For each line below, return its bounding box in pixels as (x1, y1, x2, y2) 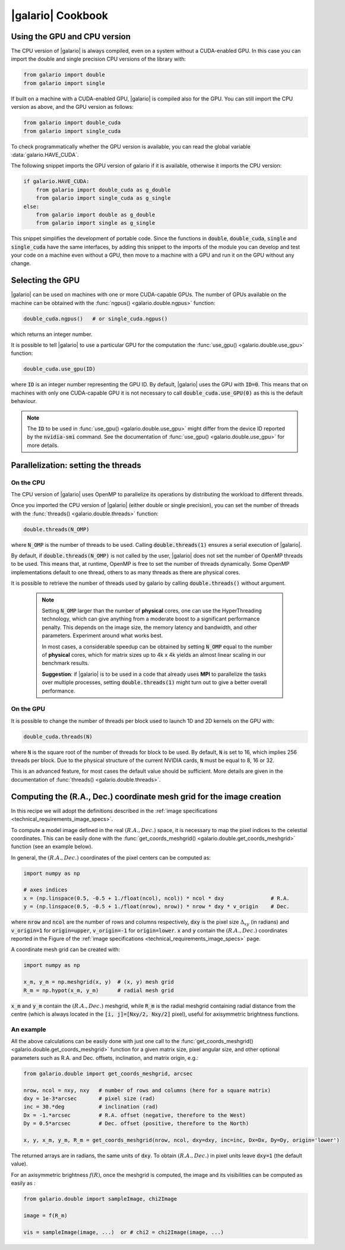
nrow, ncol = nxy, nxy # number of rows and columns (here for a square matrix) (23, 1087, 271, 1094)
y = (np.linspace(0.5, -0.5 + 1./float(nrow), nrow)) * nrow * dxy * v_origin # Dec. (23, 903, 290, 910)
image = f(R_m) (23, 1212, 68, 1218)
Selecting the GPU (11, 275, 80, 285)
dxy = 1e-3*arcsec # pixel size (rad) (23, 1095, 156, 1102)
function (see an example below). (11, 843, 93, 850)
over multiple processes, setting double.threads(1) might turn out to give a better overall (42, 679, 267, 686)
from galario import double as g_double (36, 211, 156, 218)
